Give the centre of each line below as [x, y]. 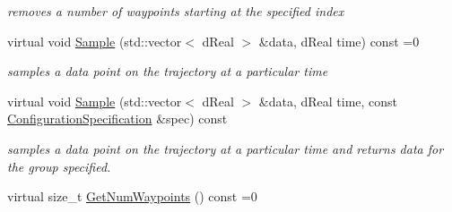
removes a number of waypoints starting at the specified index [176, 11]
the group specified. [59, 166]
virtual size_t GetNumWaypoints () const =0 [132, 196]
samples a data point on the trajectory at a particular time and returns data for [226, 148]
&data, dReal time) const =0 [339, 41]
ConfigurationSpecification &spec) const [117, 119]
